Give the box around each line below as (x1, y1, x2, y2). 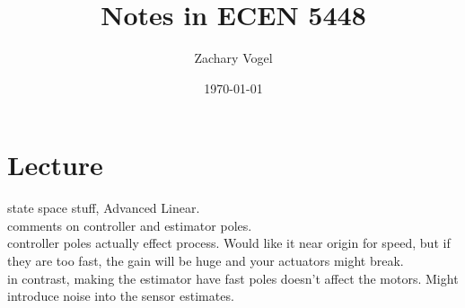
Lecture (7, 146, 103, 183)
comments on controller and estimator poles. (7, 216, 252, 234)
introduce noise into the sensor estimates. (7, 286, 234, 305)
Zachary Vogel (194, 48, 273, 67)
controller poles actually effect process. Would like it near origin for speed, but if (7, 233, 451, 252)
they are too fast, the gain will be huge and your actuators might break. (7, 251, 404, 270)
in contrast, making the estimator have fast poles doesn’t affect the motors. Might (7, 268, 459, 287)
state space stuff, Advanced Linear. (7, 198, 200, 217)
